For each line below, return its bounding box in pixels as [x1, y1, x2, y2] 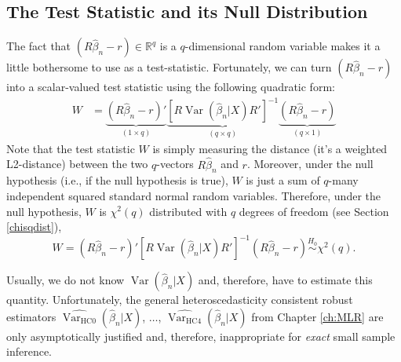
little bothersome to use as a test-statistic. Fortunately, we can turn [6, 59, 332, 75]
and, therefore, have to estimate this [198, 272, 373, 288]
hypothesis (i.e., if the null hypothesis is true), [6, 172, 228, 188]
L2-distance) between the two [6, 155, 148, 172]
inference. [6, 343, 52, 360]
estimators [6, 308, 57, 324]
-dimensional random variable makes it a [184, 38, 381, 54]
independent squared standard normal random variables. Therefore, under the [6, 187, 381, 203]
